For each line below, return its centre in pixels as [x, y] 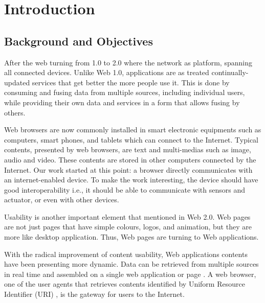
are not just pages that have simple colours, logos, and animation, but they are [128, 227]
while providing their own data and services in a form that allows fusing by [122, 102]
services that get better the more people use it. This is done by [131, 82]
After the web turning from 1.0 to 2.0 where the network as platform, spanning [128, 62]
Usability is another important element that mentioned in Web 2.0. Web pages [127, 216]
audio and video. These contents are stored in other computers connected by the [130, 159]
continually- [230, 72]
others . [15, 112]
